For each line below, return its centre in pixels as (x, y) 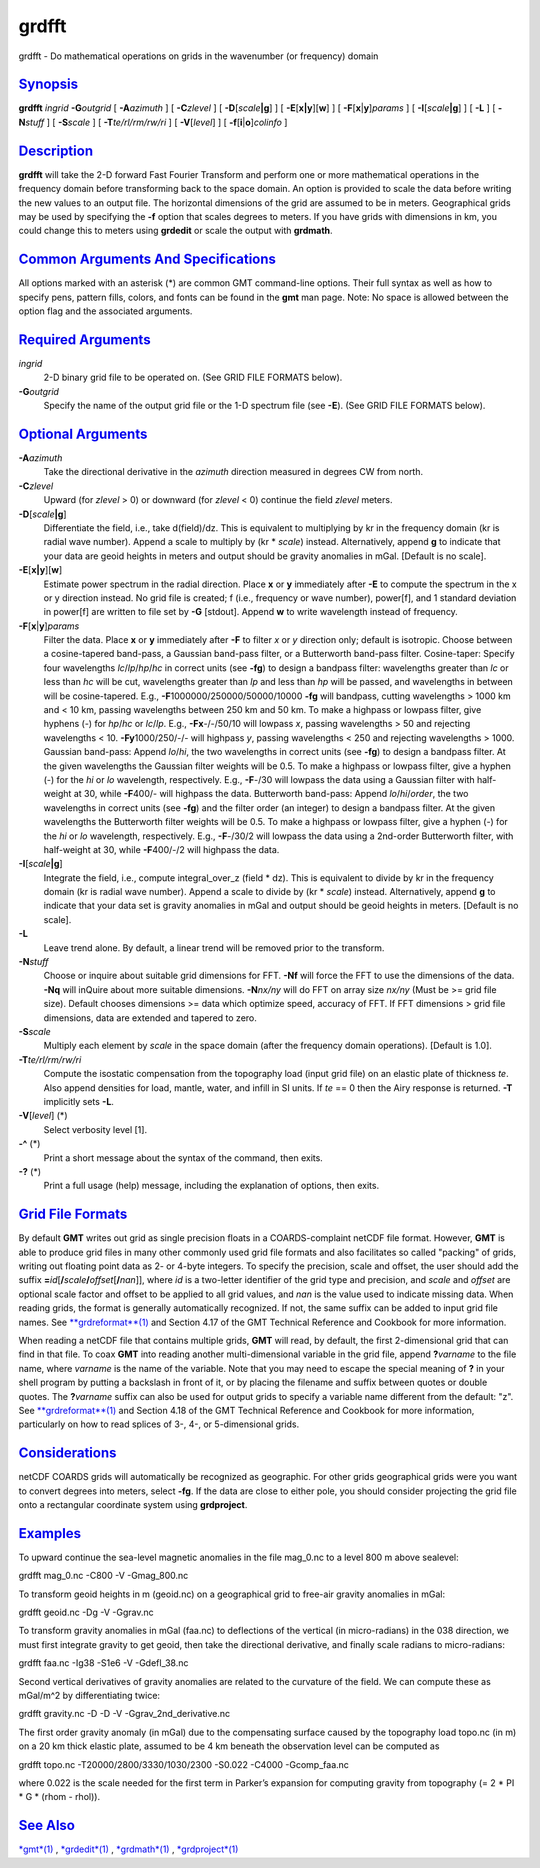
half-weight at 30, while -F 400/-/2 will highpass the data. (161, 849)
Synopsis (48, 84)
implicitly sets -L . (79, 1101)
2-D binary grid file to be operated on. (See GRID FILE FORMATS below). (193, 377)
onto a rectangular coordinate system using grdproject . (133, 1504)
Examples (50, 1533)
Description (56, 150)
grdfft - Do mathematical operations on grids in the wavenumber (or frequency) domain (198, 56)
